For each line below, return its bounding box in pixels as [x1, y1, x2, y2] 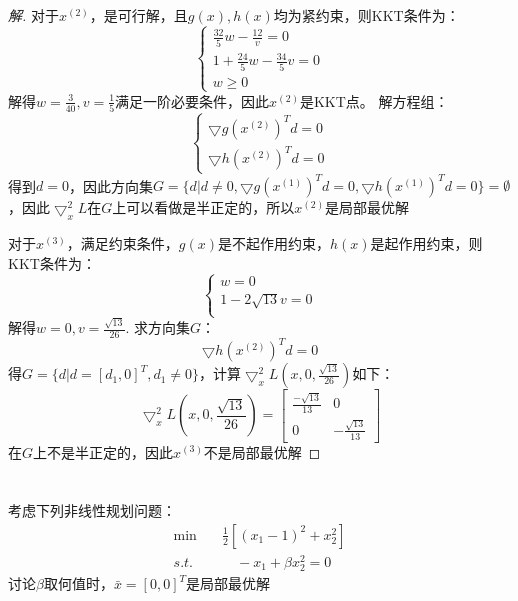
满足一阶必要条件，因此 [115, 90, 270, 111]
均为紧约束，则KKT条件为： [273, 5, 460, 25]
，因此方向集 [68, 175, 153, 196]
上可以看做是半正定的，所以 [112, 197, 295, 218]
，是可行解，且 [89, 5, 188, 25]
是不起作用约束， [218, 233, 330, 254]
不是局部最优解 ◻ [203, 441, 321, 462]
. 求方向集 [125, 317, 191, 338]
